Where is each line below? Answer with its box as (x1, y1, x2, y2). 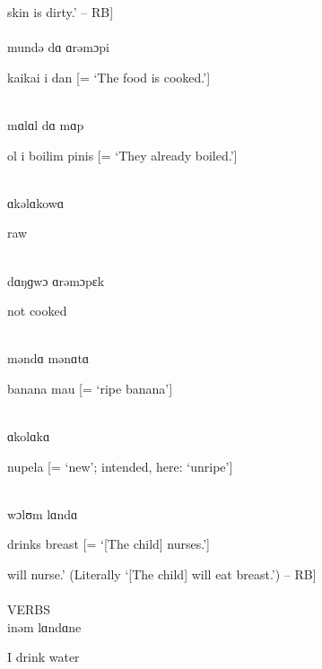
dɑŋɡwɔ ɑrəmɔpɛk (7, 271, 105, 290)
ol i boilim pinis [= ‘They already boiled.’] (7, 145, 238, 164)
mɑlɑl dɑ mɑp (7, 115, 84, 134)
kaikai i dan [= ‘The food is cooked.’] (7, 67, 211, 86)
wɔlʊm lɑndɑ (7, 504, 78, 523)
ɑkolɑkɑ (7, 427, 50, 446)
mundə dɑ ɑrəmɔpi (7, 38, 109, 56)
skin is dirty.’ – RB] (7, 3, 114, 21)
